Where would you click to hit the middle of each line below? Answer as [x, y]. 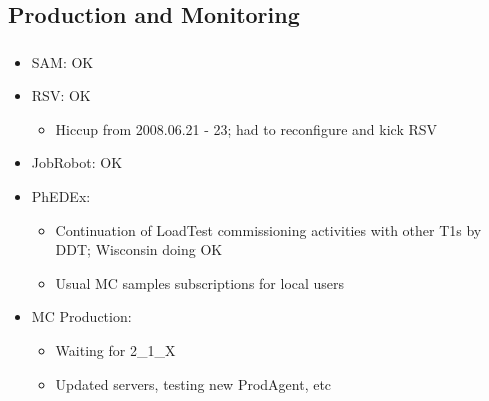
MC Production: [81, 316]
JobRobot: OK [77, 162]
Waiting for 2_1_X [115, 350]
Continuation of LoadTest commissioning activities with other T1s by [268, 229]
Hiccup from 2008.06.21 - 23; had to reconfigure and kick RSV [246, 128]
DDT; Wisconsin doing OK [139, 249]
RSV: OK [61, 95]
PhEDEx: [61, 196]
